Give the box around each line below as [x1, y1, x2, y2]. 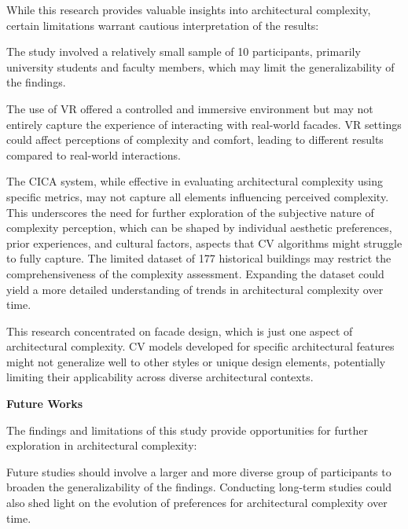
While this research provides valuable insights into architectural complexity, [6, 2, 371, 17]
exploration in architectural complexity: [6, 437, 197, 454]
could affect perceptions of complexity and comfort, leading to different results [6, 131, 384, 148]
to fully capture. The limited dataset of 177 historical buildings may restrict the [6, 250, 391, 266]
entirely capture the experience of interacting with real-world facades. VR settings [6, 116, 402, 132]
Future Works [6, 395, 83, 412]
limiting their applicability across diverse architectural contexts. [6, 369, 314, 385]
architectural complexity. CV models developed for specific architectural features [6, 338, 395, 355]
